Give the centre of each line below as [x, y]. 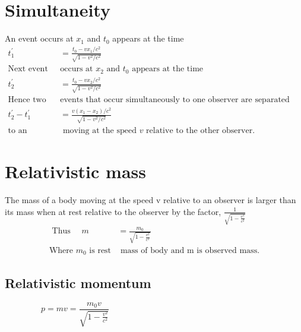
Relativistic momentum [78, 282]
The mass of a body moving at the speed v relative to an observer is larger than [150, 200]
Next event [28, 69]
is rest [100, 251]
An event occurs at [39, 38]
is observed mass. [228, 251]
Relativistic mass [75, 171]
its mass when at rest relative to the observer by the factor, [113, 211]
